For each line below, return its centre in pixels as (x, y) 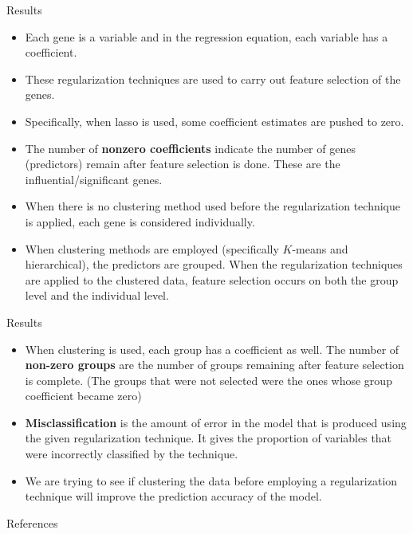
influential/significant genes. (94, 179)
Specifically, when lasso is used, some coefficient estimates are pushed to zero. (214, 121)
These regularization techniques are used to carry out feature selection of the (213, 79)
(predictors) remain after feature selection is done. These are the (183, 164)
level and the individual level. (97, 295)
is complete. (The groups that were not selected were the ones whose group (208, 380)
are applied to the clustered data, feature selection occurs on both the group (212, 279)
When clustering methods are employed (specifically (152, 248)
